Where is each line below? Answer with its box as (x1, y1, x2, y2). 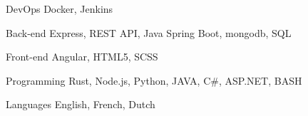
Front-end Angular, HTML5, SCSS (6, 49, 158, 64)
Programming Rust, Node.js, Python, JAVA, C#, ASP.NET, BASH (6, 73, 302, 88)
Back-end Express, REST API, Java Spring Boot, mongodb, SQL (6, 25, 292, 40)
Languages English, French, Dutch (6, 97, 155, 112)
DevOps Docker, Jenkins (6, 1, 113, 16)
